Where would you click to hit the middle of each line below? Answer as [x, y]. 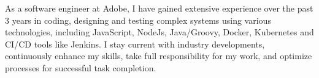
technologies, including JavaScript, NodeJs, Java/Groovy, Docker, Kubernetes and [159, 32]
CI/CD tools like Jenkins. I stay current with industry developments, [135, 44]
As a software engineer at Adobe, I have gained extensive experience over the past [159, 8]
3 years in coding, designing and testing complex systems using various [138, 20]
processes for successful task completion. [81, 67]
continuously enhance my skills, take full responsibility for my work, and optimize [159, 56]
